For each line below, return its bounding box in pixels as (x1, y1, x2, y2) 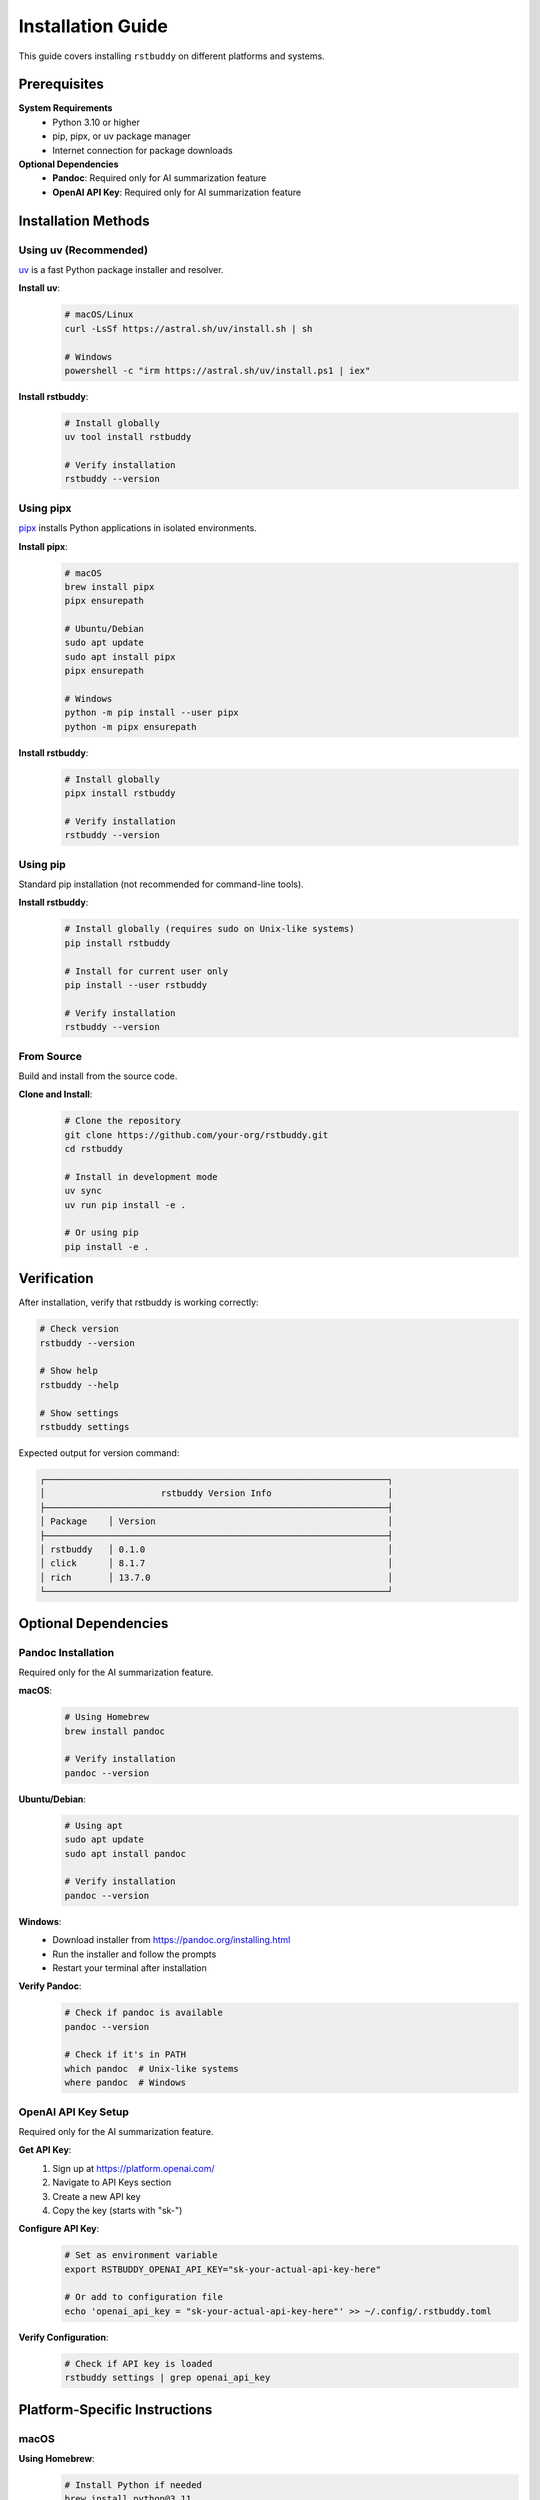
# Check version (39, 1323, 120, 1335)
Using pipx (18, 501, 72, 515)
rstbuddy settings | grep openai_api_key (64, 2372, 271, 2384)
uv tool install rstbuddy (64, 431, 192, 443)
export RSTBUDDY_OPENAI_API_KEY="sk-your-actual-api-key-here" (64, 2263, 382, 2275)
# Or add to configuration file (64, 2291, 224, 2303)
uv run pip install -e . (64, 1199, 187, 1210)
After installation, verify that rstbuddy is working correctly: (18, 1296, 259, 1309)
